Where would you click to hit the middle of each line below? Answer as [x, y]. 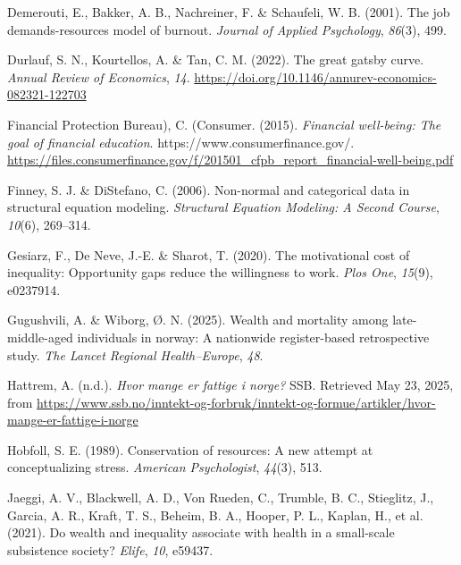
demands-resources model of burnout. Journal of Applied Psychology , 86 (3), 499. [227, 29]
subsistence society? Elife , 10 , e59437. [110, 549]
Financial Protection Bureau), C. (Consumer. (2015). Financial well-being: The [224, 124]
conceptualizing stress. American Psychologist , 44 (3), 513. [165, 467]
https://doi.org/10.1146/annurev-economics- [315, 76]
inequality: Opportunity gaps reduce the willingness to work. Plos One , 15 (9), [220, 272]
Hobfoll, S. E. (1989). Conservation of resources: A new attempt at [190, 449]
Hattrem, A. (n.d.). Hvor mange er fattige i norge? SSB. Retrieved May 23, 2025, [230, 385]
